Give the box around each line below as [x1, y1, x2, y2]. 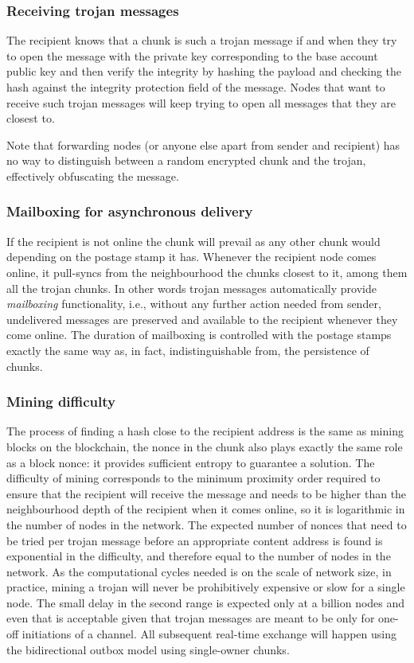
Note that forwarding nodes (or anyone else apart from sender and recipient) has [6, 136, 400, 153]
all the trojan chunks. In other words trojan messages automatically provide [6, 279, 377, 296]
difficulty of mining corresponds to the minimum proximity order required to [6, 470, 381, 486]
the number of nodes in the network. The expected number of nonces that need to [6, 516, 407, 532]
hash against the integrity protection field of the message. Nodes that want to [6, 79, 385, 95]
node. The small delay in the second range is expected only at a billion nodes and [6, 594, 405, 610]
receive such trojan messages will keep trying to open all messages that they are [6, 94, 396, 111]
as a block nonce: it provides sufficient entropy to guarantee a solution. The [6, 454, 375, 470]
